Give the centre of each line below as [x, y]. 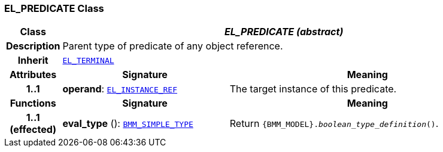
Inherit [33, 61]
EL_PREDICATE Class [54, 8]
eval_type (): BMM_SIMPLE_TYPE [128, 124]
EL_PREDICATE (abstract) [284, 32]
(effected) [33, 130]
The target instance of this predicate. [313, 89]
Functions [33, 103]
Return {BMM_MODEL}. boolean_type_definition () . [334, 124]
